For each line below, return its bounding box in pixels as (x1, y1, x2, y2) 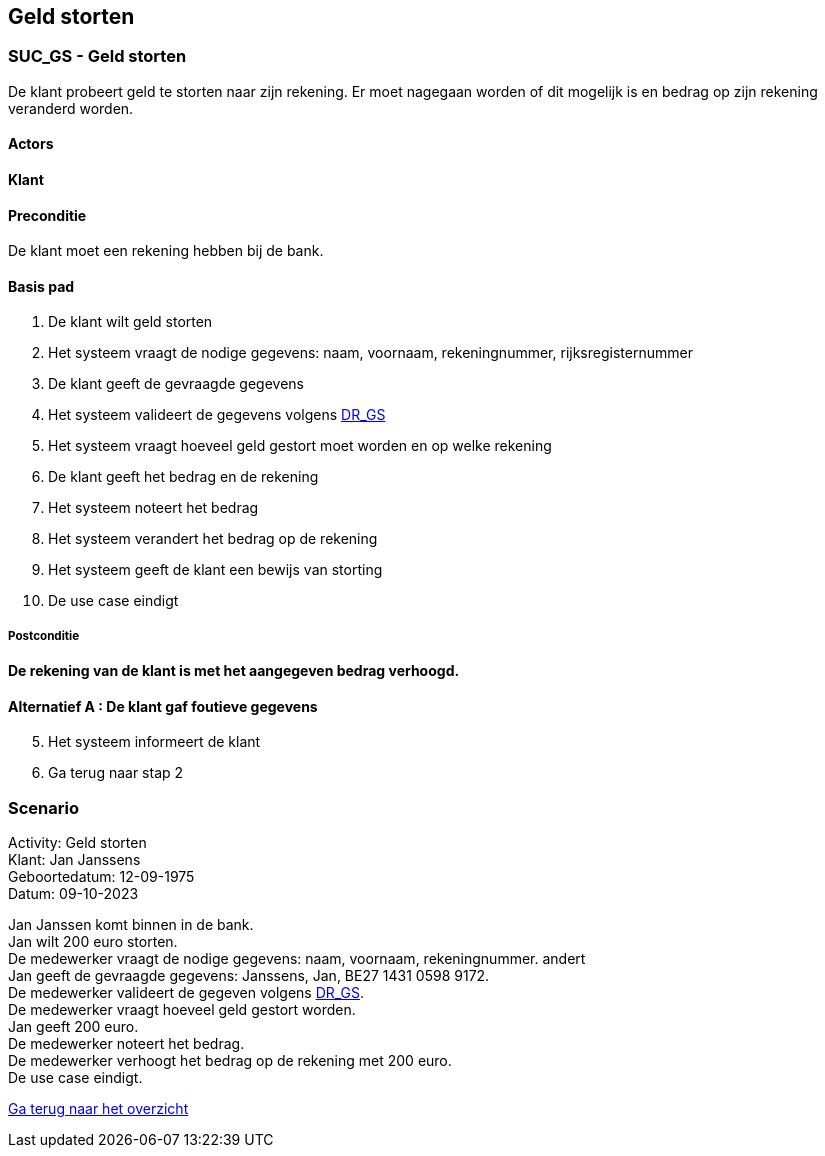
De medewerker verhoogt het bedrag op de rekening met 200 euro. (8, 1052, 452, 1070)
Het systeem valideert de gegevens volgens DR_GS (48, 406, 386, 424)
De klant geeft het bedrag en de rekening (48, 468, 319, 486)
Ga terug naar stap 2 (48, 764, 184, 782)
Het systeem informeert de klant (48, 733, 261, 751)
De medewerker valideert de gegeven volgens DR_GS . (8, 984, 365, 1002)
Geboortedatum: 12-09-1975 (8, 868, 195, 886)
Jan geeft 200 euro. (8, 1018, 139, 1036)
